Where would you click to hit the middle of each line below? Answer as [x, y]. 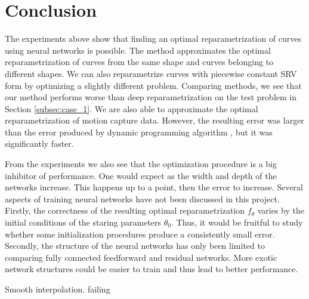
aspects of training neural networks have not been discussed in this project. [142, 198]
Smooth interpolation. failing [58, 289]
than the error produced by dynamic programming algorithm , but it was [139, 132]
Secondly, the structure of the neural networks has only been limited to [135, 246]
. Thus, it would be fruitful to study [237, 222]
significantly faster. [39, 144]
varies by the [281, 210]
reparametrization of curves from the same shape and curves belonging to [139, 62]
